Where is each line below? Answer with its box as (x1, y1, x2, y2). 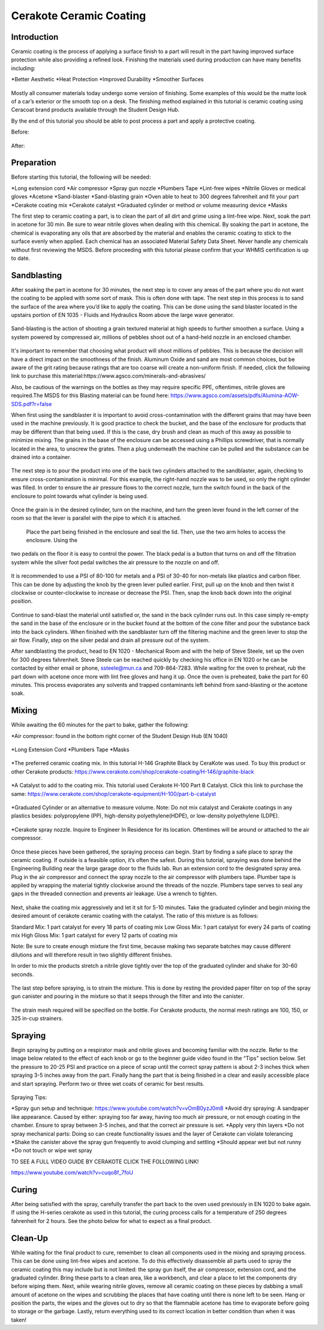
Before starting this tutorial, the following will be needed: (11, 173, 151, 180)
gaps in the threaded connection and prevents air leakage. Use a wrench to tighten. (11, 890, 218, 897)
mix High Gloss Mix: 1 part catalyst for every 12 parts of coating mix (11, 932, 178, 939)
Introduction (11, 32, 59, 42)
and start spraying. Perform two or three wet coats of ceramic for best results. (11, 1080, 205, 1087)
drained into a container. (11, 453, 71, 460)
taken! (11, 1316, 27, 1323)
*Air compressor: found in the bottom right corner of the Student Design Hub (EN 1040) (11, 732, 228, 739)
